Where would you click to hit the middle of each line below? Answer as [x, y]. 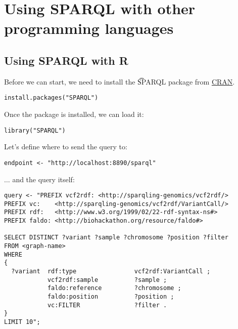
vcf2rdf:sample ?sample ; [107, 280]
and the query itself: [43, 179]
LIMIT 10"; [22, 322]
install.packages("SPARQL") [51, 98]
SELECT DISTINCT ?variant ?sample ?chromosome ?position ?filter [116, 238]
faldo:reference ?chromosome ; [114, 288]
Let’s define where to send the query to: [66, 147]
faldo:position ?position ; [111, 296]
